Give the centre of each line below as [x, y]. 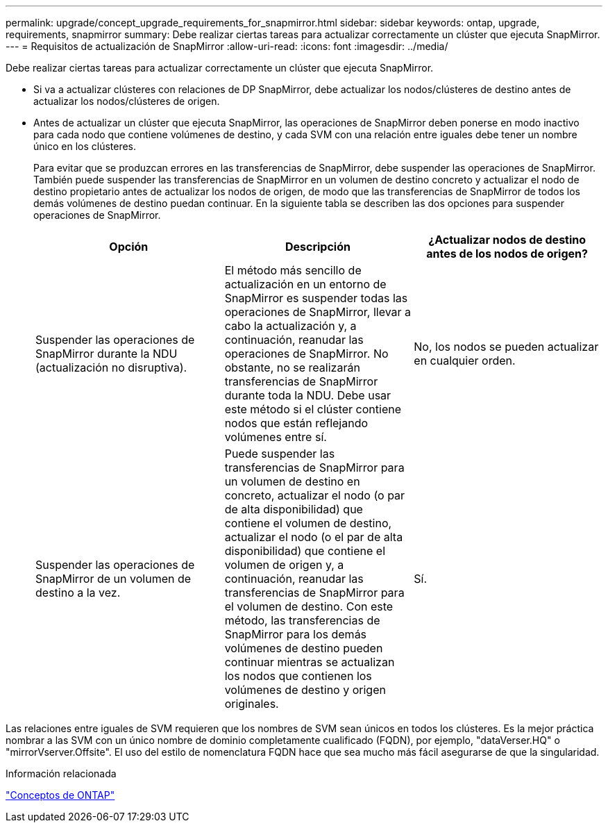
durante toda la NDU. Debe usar [308, 395]
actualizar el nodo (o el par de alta [314, 537]
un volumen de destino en [292, 481]
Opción [129, 247]
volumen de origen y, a [284, 565]
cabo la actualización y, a [290, 326]
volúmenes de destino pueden [304, 648]
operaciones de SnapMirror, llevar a [318, 312]
